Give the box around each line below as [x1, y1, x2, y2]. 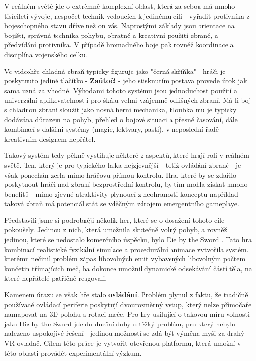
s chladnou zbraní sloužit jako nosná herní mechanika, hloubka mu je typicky [4, 104, 237, 114]
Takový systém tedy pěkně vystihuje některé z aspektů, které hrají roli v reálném [4, 150, 249, 160]
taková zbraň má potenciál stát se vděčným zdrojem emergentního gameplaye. [4, 198, 239, 209]
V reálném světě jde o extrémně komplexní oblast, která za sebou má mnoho [4, 1, 235, 11]
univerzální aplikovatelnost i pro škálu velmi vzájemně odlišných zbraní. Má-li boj [4, 95, 251, 105]
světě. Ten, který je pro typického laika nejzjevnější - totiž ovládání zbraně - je [4, 159, 241, 170]
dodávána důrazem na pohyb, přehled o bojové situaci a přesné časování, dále [4, 114, 238, 124]
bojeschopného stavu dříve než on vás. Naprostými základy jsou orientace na [4, 20, 235, 31]
